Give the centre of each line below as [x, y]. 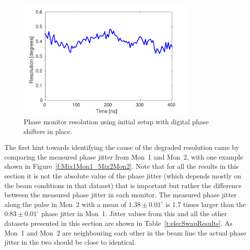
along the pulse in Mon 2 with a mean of [66, 204]
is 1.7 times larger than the [206, 204]
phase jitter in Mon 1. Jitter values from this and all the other [134, 213]
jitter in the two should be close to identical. [70, 242]
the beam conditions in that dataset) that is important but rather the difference [123, 185]
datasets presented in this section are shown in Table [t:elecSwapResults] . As [118, 223]
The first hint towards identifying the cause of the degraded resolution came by [122, 147]
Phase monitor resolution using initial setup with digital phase [116, 122]
